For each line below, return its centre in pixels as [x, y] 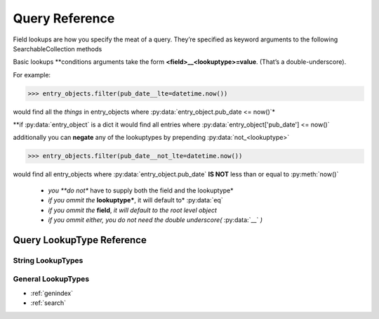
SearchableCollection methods [58, 48]
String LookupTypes [48, 260]
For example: [32, 74]
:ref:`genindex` [52, 293]
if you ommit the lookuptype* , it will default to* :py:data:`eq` [136, 200]
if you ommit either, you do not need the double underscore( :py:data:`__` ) [155, 220]
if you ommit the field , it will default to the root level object [133, 210]
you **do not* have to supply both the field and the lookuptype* [141, 190]
